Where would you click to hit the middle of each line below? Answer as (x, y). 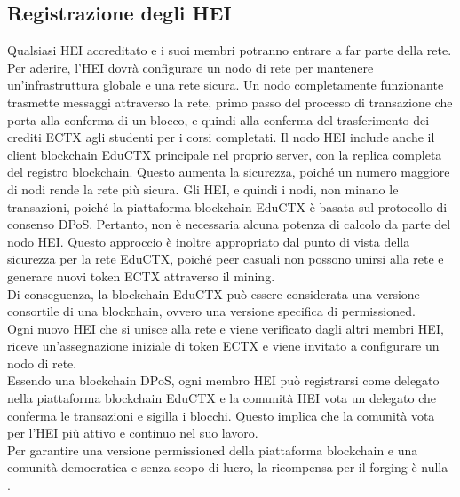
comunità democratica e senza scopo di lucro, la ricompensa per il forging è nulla (228, 467)
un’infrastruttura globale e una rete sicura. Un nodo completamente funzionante (226, 85)
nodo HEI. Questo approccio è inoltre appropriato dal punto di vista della (209, 241)
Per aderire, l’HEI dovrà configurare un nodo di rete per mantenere (190, 67)
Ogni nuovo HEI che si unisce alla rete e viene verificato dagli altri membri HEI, (226, 328)
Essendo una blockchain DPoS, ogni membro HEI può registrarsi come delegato (223, 380)
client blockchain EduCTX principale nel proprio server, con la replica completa (225, 154)
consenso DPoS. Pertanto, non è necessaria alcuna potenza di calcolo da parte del (229, 224)
